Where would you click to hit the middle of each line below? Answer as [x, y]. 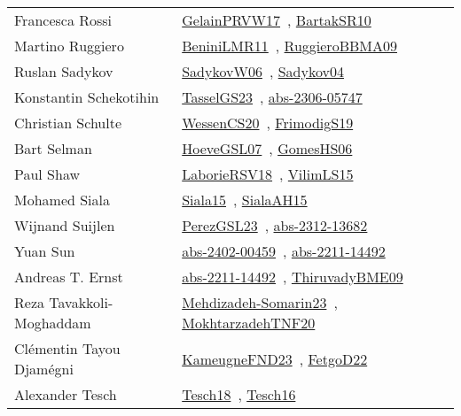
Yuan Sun [45, 251]
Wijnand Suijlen [65, 225]
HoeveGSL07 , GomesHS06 [267, 148]
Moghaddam [53, 323]
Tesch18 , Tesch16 [239, 394]
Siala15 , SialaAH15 [245, 200]
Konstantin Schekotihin [87, 97]
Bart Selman [53, 148]
